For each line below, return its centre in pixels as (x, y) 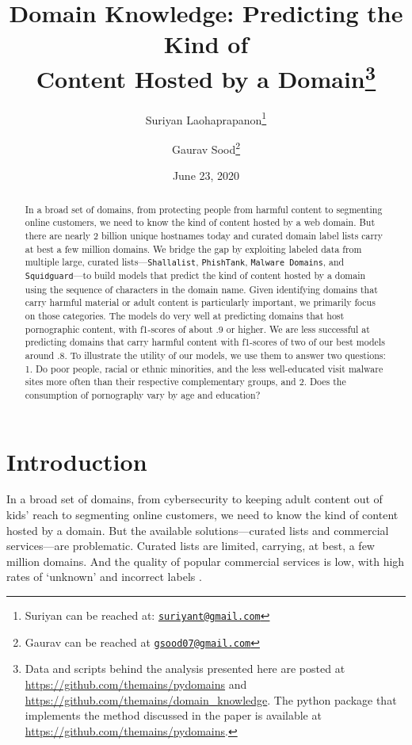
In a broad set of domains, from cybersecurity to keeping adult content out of (195, 499)
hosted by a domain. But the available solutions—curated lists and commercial (198, 530)
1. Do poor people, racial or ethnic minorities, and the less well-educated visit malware (204, 368)
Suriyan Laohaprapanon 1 (206, 118)
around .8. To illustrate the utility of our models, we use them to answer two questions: (205, 355)
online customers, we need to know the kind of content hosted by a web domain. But (200, 222)
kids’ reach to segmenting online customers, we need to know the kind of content (202, 515)
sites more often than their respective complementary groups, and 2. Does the (185, 382)
